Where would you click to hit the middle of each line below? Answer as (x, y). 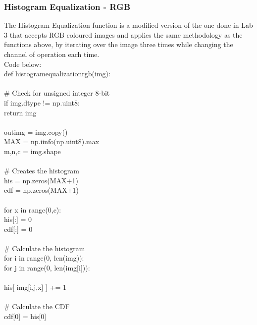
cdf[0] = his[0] (25, 316)
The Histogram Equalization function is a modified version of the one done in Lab (128, 25)
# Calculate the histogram (45, 248)
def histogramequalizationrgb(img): (57, 74)
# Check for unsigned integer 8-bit (57, 93)
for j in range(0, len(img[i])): (47, 268)
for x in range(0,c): (33, 209)
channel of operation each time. (52, 54)
